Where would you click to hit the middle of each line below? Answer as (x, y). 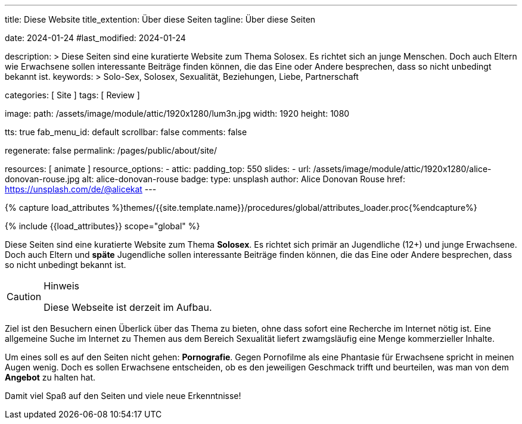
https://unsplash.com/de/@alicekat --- (81, 189)
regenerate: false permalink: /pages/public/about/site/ (111, 150)
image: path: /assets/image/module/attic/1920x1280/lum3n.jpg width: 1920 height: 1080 (177, 113)
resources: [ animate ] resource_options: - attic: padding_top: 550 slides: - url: (158, 169)
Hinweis (61, 286)
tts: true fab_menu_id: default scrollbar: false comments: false (126, 132)
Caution (24, 297)
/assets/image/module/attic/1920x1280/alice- (402, 169)
